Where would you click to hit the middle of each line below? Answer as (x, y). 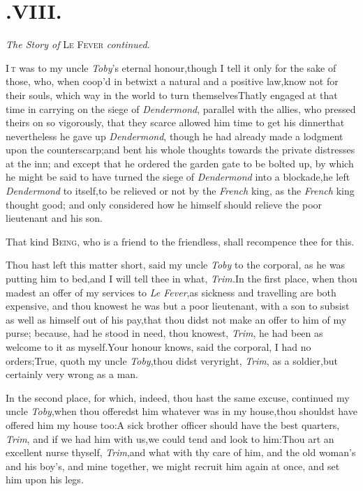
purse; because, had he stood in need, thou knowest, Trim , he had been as (164, 333)
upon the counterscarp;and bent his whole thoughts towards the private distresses (180, 150)
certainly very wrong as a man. (72, 374)
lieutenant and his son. (54, 218)
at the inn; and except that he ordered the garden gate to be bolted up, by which (180, 163)
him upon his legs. (45, 479)
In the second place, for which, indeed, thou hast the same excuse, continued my (178, 397)
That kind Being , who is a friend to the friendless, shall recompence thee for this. (180, 241)
